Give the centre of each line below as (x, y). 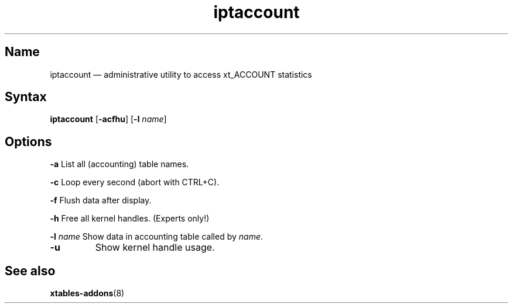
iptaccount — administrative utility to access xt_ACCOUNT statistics (181, 74)
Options (28, 141)
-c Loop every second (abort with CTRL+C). (135, 182)
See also (30, 271)
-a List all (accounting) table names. (119, 164)
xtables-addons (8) (87, 293)
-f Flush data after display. (101, 200)
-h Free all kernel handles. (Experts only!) (130, 219)
